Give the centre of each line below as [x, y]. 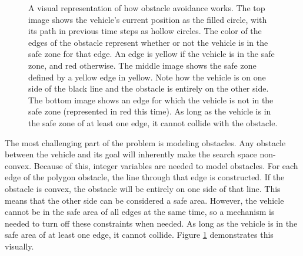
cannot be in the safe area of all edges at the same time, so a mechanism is [140, 212]
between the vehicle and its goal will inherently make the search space [131, 154]
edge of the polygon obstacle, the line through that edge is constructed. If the [145, 177]
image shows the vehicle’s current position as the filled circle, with [148, 19]
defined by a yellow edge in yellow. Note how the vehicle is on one [147, 77]
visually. [19, 246]
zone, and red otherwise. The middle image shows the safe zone [142, 65]
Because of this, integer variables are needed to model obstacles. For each [166, 165]
